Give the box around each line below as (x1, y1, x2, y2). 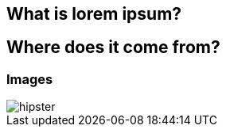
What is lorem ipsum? (6, 4, 182, 24)
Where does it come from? (6, 37, 220, 58)
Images (6, 70, 53, 87)
